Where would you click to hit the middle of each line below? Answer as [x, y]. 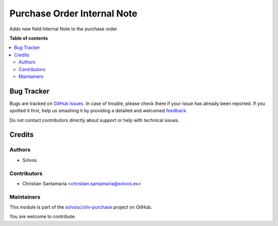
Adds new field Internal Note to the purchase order [64, 29]
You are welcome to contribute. [43, 217]
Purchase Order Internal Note [73, 13]
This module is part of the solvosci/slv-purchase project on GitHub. [81, 207]
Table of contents [29, 38]
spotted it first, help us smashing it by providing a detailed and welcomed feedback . [99, 111]
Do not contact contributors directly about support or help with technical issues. [94, 120]
